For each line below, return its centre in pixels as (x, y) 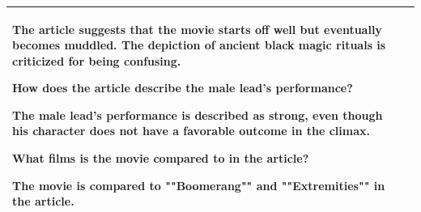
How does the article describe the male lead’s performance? (183, 88)
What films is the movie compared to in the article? (161, 158)
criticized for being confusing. (97, 60)
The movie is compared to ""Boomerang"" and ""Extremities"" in (199, 185)
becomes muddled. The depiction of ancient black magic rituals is (199, 45)
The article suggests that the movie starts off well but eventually (197, 29)
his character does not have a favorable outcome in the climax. (191, 131)
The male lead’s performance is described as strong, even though (198, 114)
